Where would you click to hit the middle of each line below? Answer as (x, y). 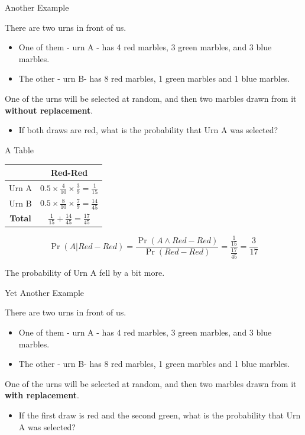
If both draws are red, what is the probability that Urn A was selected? (148, 130)
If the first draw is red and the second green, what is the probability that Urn (160, 415)
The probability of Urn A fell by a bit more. (85, 273)
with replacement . (42, 395)
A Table (19, 149)
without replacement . (49, 110)
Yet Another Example (45, 292)
